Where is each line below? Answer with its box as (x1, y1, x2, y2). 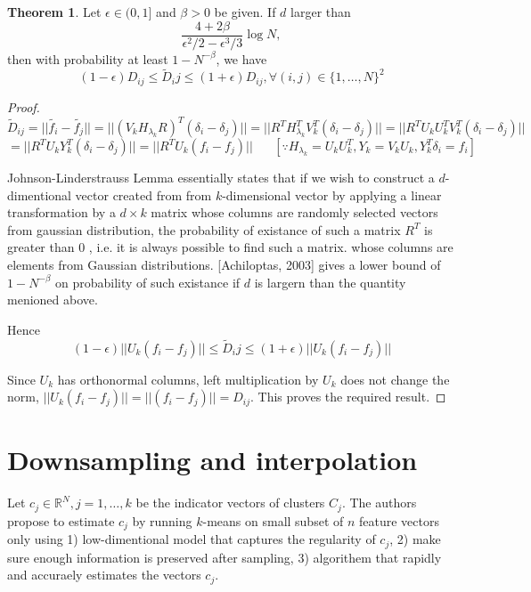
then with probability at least (7, 49, 168, 68)
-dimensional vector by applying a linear (222, 185, 442, 204)
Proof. (7, 97, 40, 116)
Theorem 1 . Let (7, 3, 102, 20)
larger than (290, 3, 351, 20)
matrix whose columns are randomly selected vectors (151, 203, 438, 222)
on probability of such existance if (54, 272, 241, 291)
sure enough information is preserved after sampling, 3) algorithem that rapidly (7, 547, 442, 566)
